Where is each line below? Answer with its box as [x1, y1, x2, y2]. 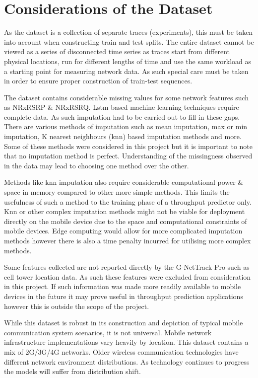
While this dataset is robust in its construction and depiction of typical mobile [4, 317, 243, 328]
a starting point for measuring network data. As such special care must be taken [4, 66, 249, 76]
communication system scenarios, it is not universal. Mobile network [4, 327, 212, 337]
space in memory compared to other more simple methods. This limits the [4, 187, 230, 197]
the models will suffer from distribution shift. [4, 366, 141, 377]
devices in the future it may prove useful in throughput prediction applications [4, 291, 243, 301]
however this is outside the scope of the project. [4, 301, 149, 311]
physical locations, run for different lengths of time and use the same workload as [4, 56, 251, 66]
